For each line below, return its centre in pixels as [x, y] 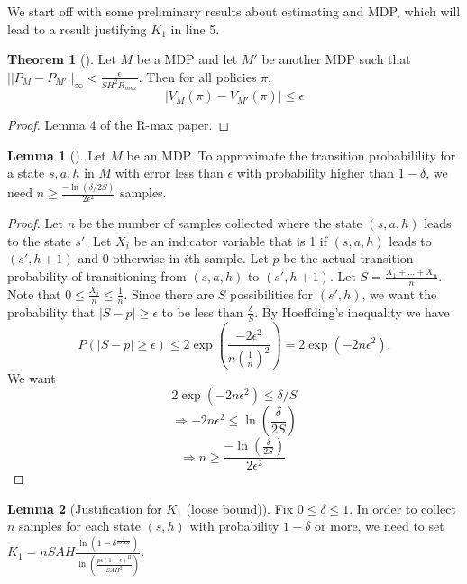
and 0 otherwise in [129, 258]
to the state [39, 240]
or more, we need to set [380, 526]
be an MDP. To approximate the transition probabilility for [291, 155]
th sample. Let [228, 258]
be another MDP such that [336, 59]
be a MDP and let [187, 59]
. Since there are [169, 293]
